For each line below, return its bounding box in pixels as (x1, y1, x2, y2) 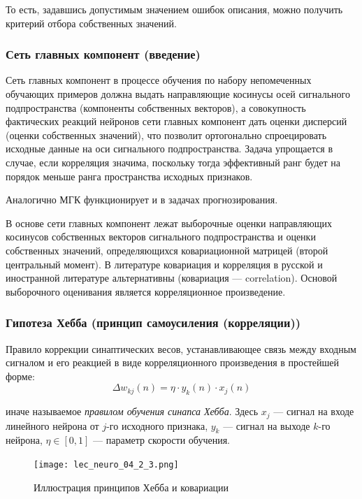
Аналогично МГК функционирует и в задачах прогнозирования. (6, 192, 278, 207)
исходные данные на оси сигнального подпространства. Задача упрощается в (6, 141, 333, 156)
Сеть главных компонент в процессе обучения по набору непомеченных (6, 73, 312, 87)
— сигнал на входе (273, 404, 354, 419)
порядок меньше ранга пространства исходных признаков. (6, 168, 253, 183)
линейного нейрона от (6, 418, 99, 433)
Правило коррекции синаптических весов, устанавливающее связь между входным (6, 341, 356, 356)
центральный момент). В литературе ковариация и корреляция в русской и (6, 256, 323, 271)
